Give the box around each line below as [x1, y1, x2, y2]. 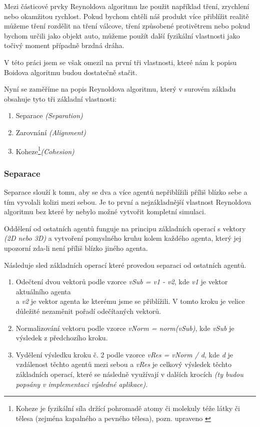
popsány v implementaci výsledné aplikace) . [15, 378, 148, 389]
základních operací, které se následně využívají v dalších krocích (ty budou [15, 368, 243, 379]
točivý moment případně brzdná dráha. [4, 40, 124, 51]
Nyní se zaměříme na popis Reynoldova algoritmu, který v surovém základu [4, 84, 236, 94]
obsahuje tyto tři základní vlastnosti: [4, 93, 117, 104]
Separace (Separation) [15, 110, 83, 121]
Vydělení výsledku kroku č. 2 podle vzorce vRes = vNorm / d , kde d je [15, 349, 233, 359]
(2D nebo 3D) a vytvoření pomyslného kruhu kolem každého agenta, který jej [4, 233, 241, 243]
